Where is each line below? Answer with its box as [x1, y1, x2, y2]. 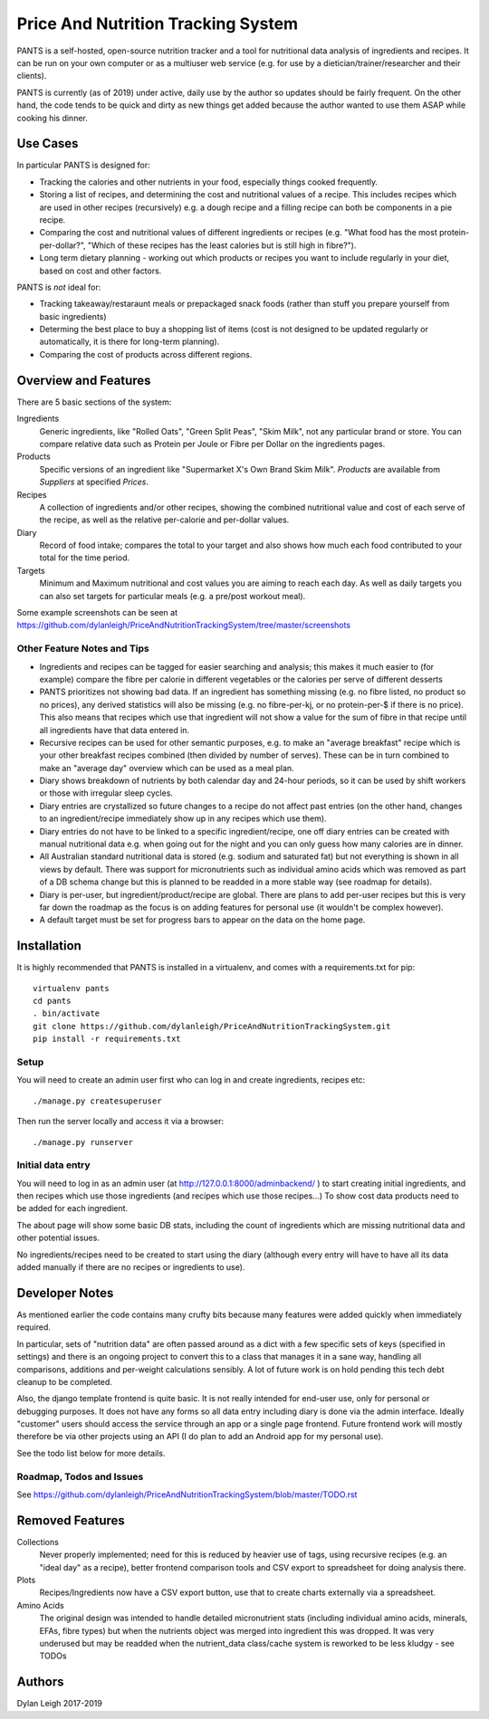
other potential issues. [16, 1232, 100, 1244]
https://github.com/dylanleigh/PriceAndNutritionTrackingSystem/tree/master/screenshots [16, 620, 351, 631]
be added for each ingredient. [16, 1203, 129, 1214]
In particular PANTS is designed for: [16, 159, 151, 171]
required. [16, 1322, 52, 1332]
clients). [16, 71, 47, 81]
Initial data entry [16, 1159, 91, 1171]
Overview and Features [16, 372, 151, 388]
